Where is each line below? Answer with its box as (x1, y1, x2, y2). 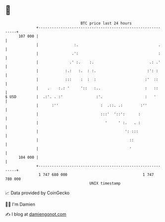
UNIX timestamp (89, 180, 121, 186)
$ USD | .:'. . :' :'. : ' (5, 94, 156, 99)
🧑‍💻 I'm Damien (5, 201, 36, 207)
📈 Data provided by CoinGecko (5, 190, 70, 196)
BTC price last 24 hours (80, 21, 132, 26)
